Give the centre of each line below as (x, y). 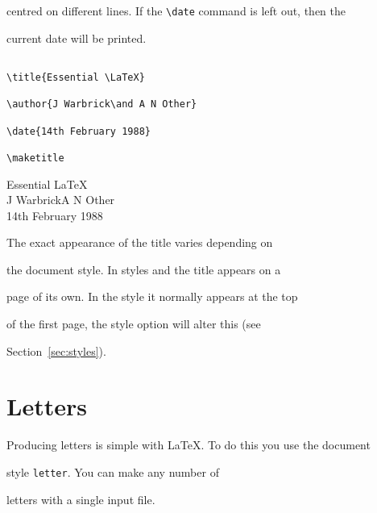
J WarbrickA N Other (61, 200)
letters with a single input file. (81, 499)
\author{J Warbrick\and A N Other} (102, 104)
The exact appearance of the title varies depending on (140, 242)
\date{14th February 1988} (79, 131)
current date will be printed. (77, 38)
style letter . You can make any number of (113, 471)
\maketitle (35, 158)
